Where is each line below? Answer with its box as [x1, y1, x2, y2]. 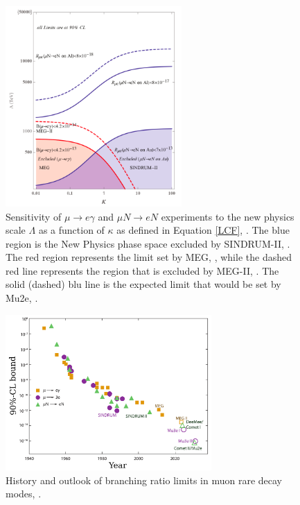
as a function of [38, 223, 105, 237]
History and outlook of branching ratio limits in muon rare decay [6, 472, 282, 487]
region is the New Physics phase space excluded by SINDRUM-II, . [6, 236, 290, 250]
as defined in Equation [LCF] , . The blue [116, 223, 290, 237]
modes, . [6, 486, 42, 501]
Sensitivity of [6, 209, 62, 223]
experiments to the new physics [161, 209, 294, 223]
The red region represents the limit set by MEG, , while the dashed [6, 250, 292, 264]
